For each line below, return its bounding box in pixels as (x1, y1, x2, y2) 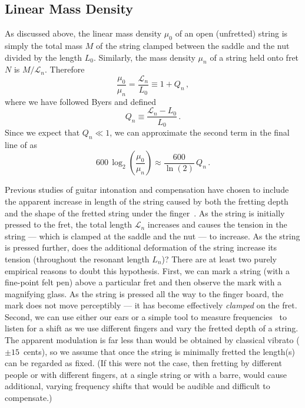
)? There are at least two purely (161, 252, 277, 265)
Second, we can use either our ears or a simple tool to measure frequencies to (5, 310, 287, 323)
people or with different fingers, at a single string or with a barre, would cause (5, 368, 287, 380)
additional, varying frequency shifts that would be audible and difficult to (5, 380, 270, 392)
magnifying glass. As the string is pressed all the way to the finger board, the (5, 287, 284, 300)
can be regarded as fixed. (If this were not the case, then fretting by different (5, 357, 282, 369)
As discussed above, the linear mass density (5, 27, 162, 40)
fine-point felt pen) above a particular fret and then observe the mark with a (5, 276, 282, 288)
